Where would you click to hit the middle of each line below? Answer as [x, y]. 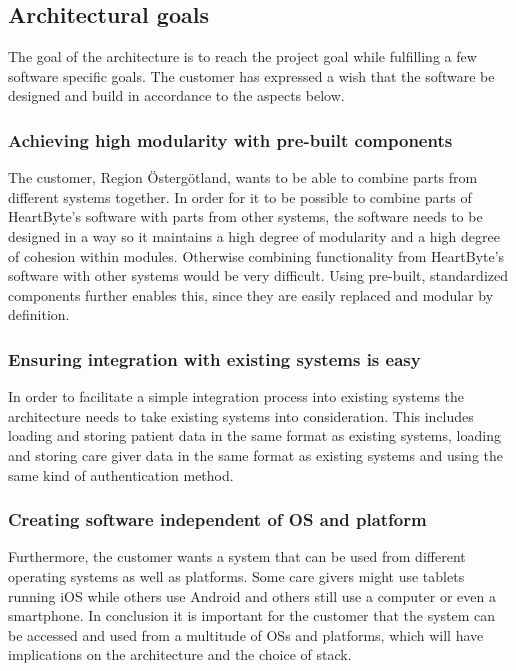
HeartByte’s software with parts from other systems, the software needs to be [245, 216]
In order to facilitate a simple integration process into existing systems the [236, 396]
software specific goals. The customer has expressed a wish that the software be [251, 75]
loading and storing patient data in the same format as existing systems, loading [254, 435]
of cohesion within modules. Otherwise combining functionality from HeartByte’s [256, 255]
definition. [39, 314]
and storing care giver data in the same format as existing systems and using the [256, 454]
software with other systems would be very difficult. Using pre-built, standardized [258, 275]
